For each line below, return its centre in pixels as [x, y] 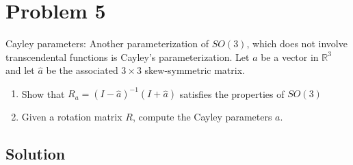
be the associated [82, 70]
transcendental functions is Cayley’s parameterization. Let [128, 56]
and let [20, 70]
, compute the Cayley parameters [202, 117]
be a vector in [290, 56]
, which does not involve [297, 43]
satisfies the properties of [232, 93]
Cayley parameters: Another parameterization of [107, 43]
